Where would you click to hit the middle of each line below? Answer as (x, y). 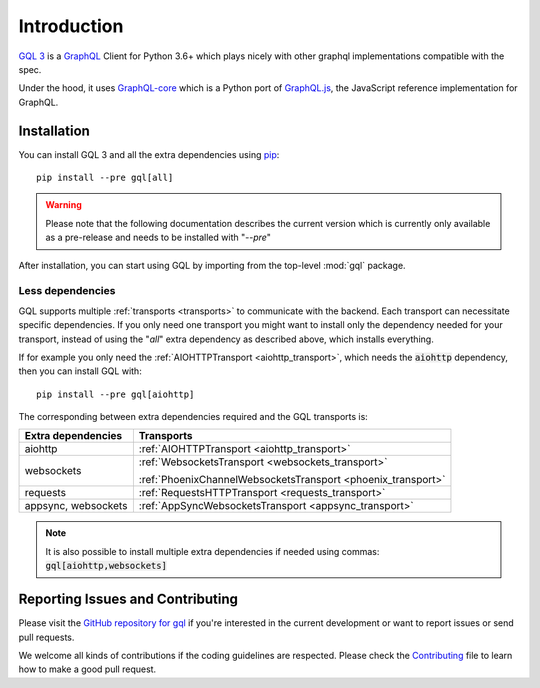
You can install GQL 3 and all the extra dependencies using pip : (149, 154)
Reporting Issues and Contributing (128, 599)
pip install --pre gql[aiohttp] (115, 394)
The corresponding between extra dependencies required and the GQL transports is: (193, 417)
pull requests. (46, 637)
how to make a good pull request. (87, 669)
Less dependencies (67, 291)
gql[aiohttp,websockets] (106, 566)
